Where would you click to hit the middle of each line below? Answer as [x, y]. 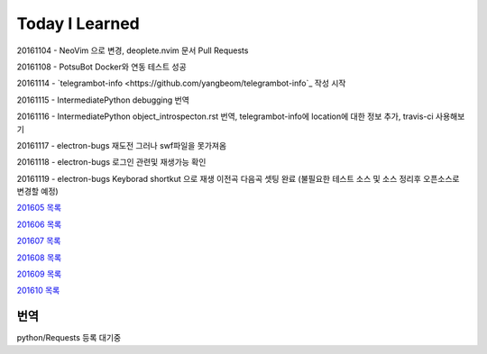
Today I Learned [78, 23]
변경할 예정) [37, 191]
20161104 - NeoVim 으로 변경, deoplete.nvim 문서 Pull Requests [133, 50]
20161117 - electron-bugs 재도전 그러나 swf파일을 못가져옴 [122, 145]
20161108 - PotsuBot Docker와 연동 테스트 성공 [101, 67]
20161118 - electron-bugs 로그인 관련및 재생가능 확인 [111, 162]
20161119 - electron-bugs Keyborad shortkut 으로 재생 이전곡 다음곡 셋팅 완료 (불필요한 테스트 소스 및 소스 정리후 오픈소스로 [238, 178]
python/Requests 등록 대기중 [69, 338]
